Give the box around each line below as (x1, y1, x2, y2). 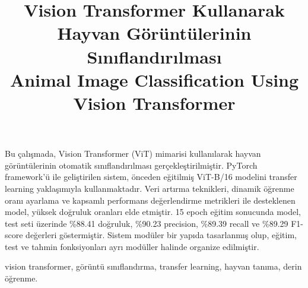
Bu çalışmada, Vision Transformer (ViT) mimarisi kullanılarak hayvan (5, 147, 261, 160)
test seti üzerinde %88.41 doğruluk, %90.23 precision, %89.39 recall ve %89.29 (5, 217, 288, 229)
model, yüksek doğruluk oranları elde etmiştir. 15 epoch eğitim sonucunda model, (5, 205, 301, 218)
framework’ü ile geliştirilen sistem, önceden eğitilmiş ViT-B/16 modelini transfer (5, 170, 297, 183)
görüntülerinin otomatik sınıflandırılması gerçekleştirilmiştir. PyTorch (5, 159, 258, 171)
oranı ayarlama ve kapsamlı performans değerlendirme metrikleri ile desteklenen (5, 194, 296, 206)
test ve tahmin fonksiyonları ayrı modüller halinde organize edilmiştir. (5, 240, 259, 252)
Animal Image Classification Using (9, 67, 299, 91)
